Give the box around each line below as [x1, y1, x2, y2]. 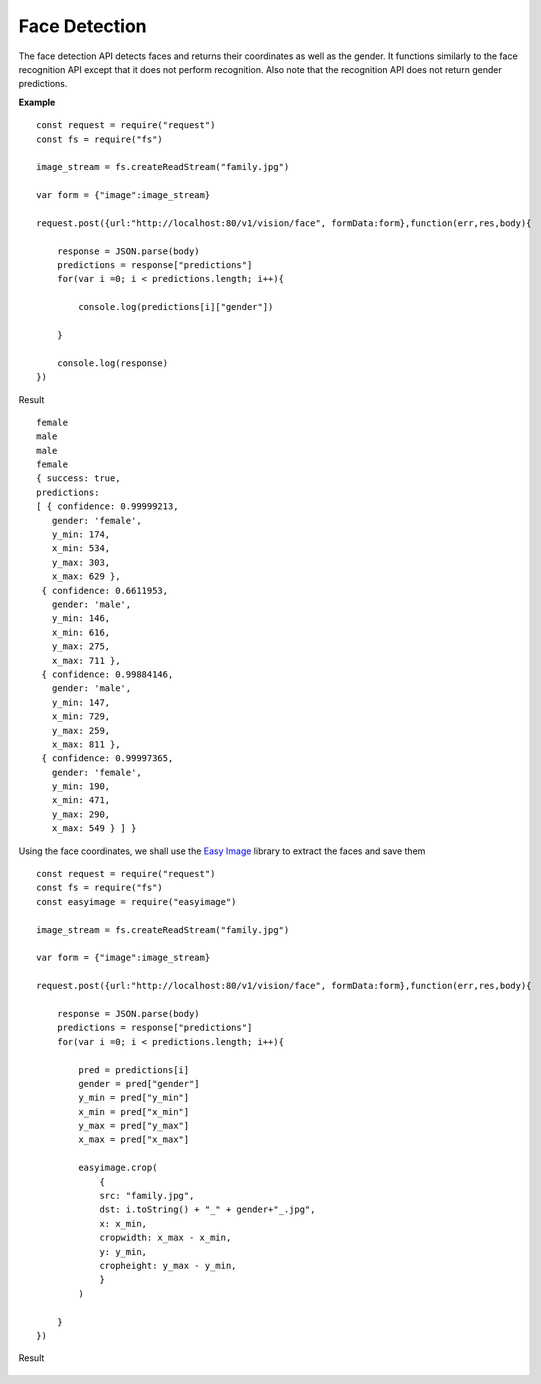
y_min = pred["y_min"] [78, 1092, 190, 1104]
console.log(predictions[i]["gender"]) [78, 301, 274, 313]
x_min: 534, [51, 543, 111, 554]
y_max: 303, [51, 556, 111, 568]
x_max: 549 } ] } [51, 823, 137, 834]
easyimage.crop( [78, 1162, 158, 1174]
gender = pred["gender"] [78, 1078, 200, 1089]
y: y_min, [99, 1246, 148, 1257]
